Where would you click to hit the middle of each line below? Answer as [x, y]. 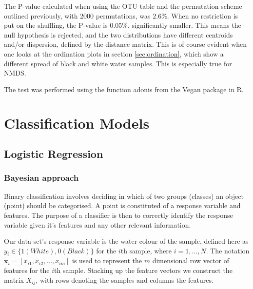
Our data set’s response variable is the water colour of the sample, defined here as [126, 241]
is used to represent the [107, 260]
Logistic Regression [54, 154]
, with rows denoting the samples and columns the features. [125, 279]
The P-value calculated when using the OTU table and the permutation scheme [123, 6]
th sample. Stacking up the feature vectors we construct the [143, 270]
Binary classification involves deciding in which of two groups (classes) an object [124, 196]
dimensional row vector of [191, 260]
